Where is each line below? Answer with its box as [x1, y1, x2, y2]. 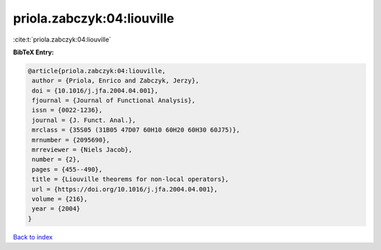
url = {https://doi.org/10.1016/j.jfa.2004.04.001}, [32, 185, 218, 193]
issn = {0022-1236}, [32, 106, 103, 114]
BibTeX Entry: [13, 48, 54, 56]
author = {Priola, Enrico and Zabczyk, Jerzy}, [32, 77, 200, 85]
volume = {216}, [32, 195, 88, 203]
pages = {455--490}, [32, 165, 103, 173]
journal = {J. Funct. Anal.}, [32, 116, 137, 124]
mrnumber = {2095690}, [32, 136, 111, 144]
